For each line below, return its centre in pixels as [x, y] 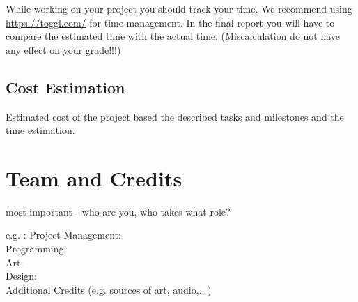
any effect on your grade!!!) [63, 49]
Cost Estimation [65, 87]
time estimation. [40, 130]
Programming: [36, 249]
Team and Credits [94, 178]
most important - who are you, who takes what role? [118, 211]
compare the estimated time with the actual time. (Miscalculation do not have [173, 36]
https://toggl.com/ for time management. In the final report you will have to [170, 22]
